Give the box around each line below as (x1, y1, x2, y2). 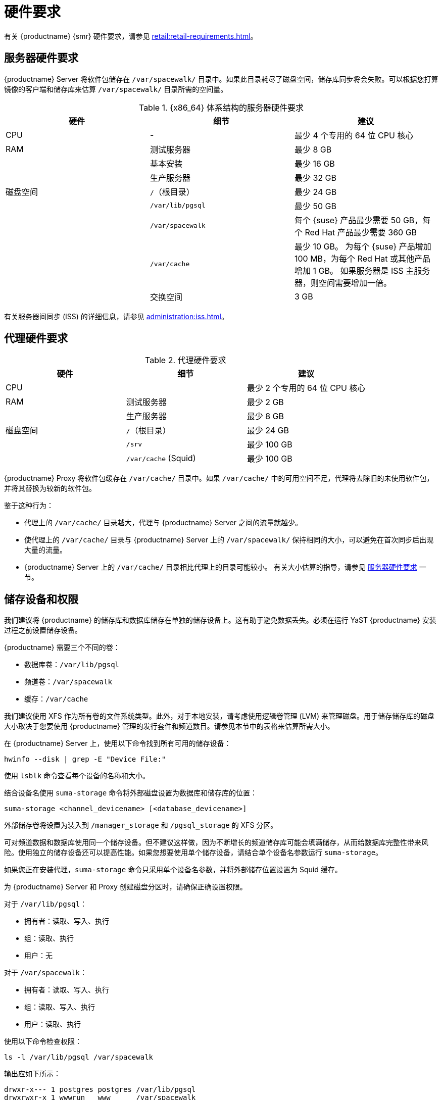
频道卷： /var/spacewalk (24, 677, 113, 686)
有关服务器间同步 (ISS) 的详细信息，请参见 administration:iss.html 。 (4, 312, 228, 321)
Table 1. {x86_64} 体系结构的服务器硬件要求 (138, 102, 304, 113)
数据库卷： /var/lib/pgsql (24, 660, 120, 669)
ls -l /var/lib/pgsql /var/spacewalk (4, 1053, 154, 1062)
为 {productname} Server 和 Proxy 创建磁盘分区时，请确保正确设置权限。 (4, 882, 247, 891)
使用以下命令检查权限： (4, 1037, 82, 1046)
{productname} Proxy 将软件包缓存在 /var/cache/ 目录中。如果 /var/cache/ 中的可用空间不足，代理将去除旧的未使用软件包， (4, 474, 434, 483)
